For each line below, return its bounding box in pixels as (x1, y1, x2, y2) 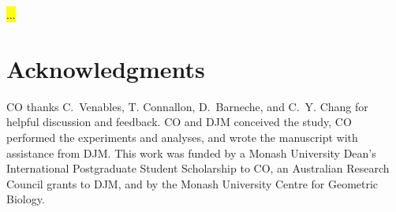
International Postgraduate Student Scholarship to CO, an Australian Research (6, 160, 390, 177)
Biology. (6, 191, 45, 207)
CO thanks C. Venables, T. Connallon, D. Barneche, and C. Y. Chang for (6, 98, 368, 114)
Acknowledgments (6, 52, 205, 84)
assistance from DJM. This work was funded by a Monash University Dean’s (6, 144, 376, 161)
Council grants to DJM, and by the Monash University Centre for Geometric (6, 175, 379, 192)
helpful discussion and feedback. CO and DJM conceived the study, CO (6, 113, 352, 130)
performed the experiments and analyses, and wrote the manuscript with (6, 128, 358, 145)
